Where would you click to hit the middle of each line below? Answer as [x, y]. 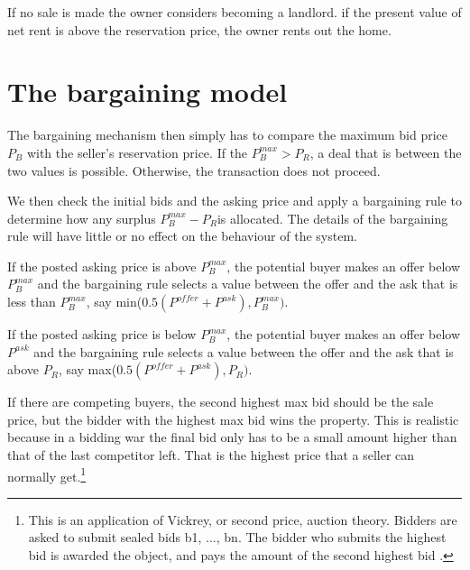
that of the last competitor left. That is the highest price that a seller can [211, 455]
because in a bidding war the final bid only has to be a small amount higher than [232, 437]
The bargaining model [147, 92]
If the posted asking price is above [102, 266]
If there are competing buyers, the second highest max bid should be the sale [221, 402]
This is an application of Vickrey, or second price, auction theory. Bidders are [243, 519]
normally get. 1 [47, 474]
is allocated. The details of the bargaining [332, 218]
